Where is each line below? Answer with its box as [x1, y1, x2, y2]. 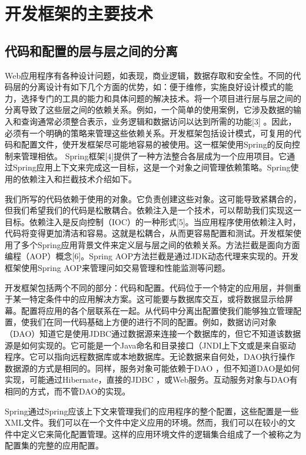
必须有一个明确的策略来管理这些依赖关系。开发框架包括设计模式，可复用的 [5, 126, 293, 139]
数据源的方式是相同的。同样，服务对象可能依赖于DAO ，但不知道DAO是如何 [5, 362, 300, 374]
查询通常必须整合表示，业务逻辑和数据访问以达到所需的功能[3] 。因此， [21, 115, 297, 127]
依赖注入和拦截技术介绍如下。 [21, 172, 137, 185]
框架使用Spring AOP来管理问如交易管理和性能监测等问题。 [5, 262, 230, 274]
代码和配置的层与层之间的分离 [5, 41, 178, 59]
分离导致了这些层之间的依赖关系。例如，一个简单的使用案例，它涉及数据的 [5, 103, 293, 116]
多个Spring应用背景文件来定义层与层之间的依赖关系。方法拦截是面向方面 [21, 238, 300, 250]
